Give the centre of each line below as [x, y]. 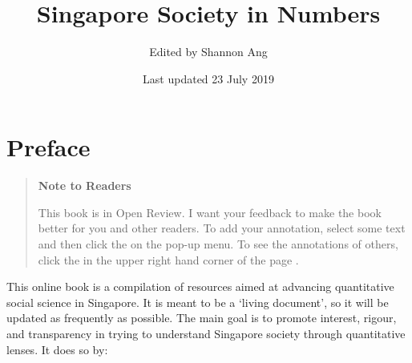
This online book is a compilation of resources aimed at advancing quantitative [200, 286]
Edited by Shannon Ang [208, 52]
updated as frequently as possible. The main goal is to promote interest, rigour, [202, 318]
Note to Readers [85, 186]
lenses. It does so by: [57, 349]
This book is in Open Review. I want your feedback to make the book [210, 212]
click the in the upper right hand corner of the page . [168, 259]
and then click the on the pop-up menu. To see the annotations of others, [218, 244]
